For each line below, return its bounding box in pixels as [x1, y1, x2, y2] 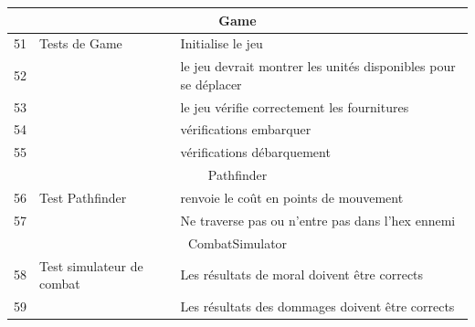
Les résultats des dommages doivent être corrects [180, 296, 455, 315]
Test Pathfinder [39, 188, 127, 206]
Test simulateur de [39, 256, 143, 275]
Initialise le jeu [180, 34, 263, 53]
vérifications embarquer [180, 120, 311, 139]
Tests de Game [39, 34, 122, 53]
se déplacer [180, 74, 242, 93]
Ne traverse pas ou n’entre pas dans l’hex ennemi [180, 210, 456, 229]
